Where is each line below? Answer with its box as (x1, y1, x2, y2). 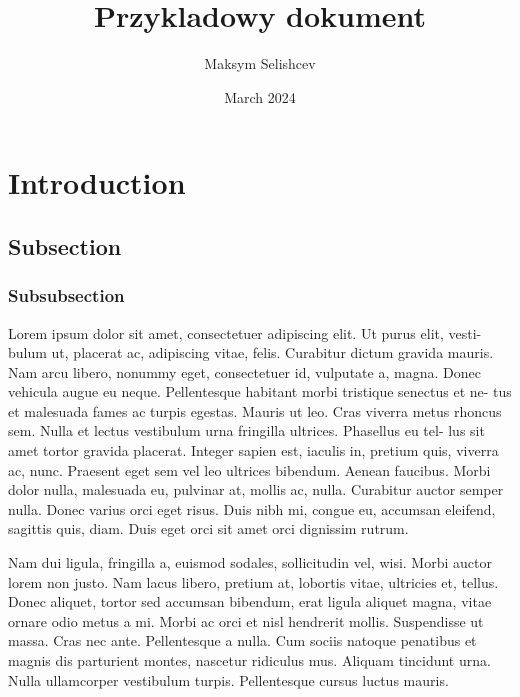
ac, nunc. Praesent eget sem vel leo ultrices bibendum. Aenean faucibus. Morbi (8, 459, 491, 480)
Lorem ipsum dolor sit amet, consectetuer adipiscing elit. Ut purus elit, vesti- (8, 322, 482, 343)
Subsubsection (8, 283, 125, 308)
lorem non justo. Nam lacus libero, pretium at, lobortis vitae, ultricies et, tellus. (8, 571, 499, 592)
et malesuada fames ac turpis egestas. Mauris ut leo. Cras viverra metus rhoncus (8, 400, 502, 421)
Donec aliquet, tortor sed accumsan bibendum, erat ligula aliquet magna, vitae (8, 591, 492, 612)
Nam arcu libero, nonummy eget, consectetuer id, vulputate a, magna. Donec (8, 361, 481, 382)
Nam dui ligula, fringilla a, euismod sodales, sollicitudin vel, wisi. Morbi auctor (8, 552, 492, 573)
